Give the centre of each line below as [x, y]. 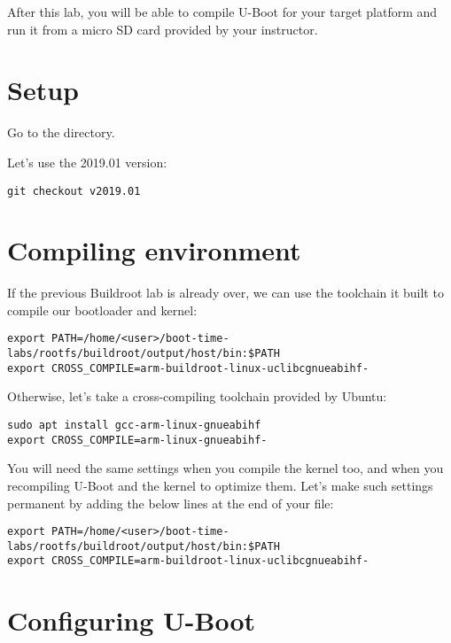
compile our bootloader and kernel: [102, 310]
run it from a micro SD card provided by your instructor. [163, 29]
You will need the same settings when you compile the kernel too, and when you [225, 468]
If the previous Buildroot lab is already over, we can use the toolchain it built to [225, 293]
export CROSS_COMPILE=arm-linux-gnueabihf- [137, 440]
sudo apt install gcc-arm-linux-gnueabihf [134, 426]
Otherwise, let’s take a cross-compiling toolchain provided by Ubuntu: [197, 396]
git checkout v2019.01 [74, 191]
